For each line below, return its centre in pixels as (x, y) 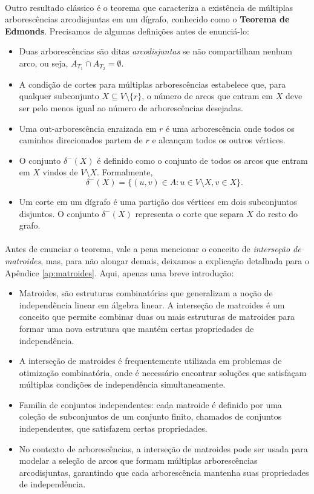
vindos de (60, 172)
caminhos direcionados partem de (81, 140)
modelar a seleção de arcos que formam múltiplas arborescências (138, 460)
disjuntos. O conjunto (59, 213)
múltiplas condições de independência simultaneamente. (122, 384)
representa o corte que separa (189, 213)
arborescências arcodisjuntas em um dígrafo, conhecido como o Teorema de (147, 19)
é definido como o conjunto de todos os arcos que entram (202, 160)
